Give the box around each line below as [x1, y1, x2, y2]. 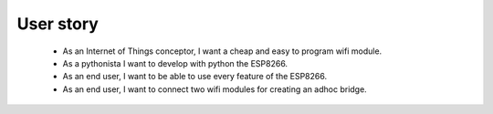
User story [16, 14, 100, 34]
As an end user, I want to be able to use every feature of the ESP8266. [62, 71, 328, 82]
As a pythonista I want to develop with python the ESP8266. [62, 57, 288, 68]
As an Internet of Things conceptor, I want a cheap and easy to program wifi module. [62, 46, 383, 57]
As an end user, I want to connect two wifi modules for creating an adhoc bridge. [62, 83, 367, 95]
